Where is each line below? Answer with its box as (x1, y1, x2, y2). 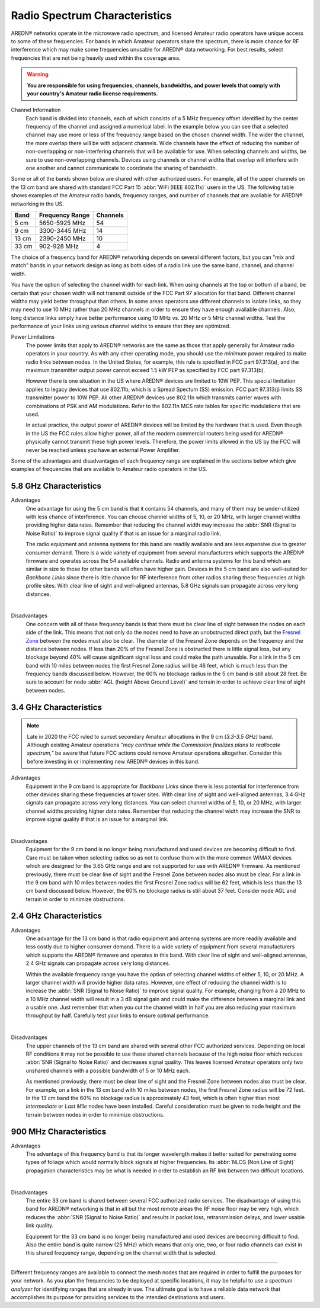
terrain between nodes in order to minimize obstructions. (25, 1111, 165, 1118)
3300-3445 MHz (39, 226, 87, 235)
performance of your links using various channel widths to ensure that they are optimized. (11, 323, 231, 330)
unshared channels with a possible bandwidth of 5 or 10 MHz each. (25, 1067, 190, 1074)
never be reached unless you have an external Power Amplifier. (25, 446, 181, 453)
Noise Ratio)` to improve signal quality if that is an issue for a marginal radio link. (25, 530, 222, 537)
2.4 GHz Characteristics (11, 911, 103, 921)
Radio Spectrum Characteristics (11, 9, 172, 22)
